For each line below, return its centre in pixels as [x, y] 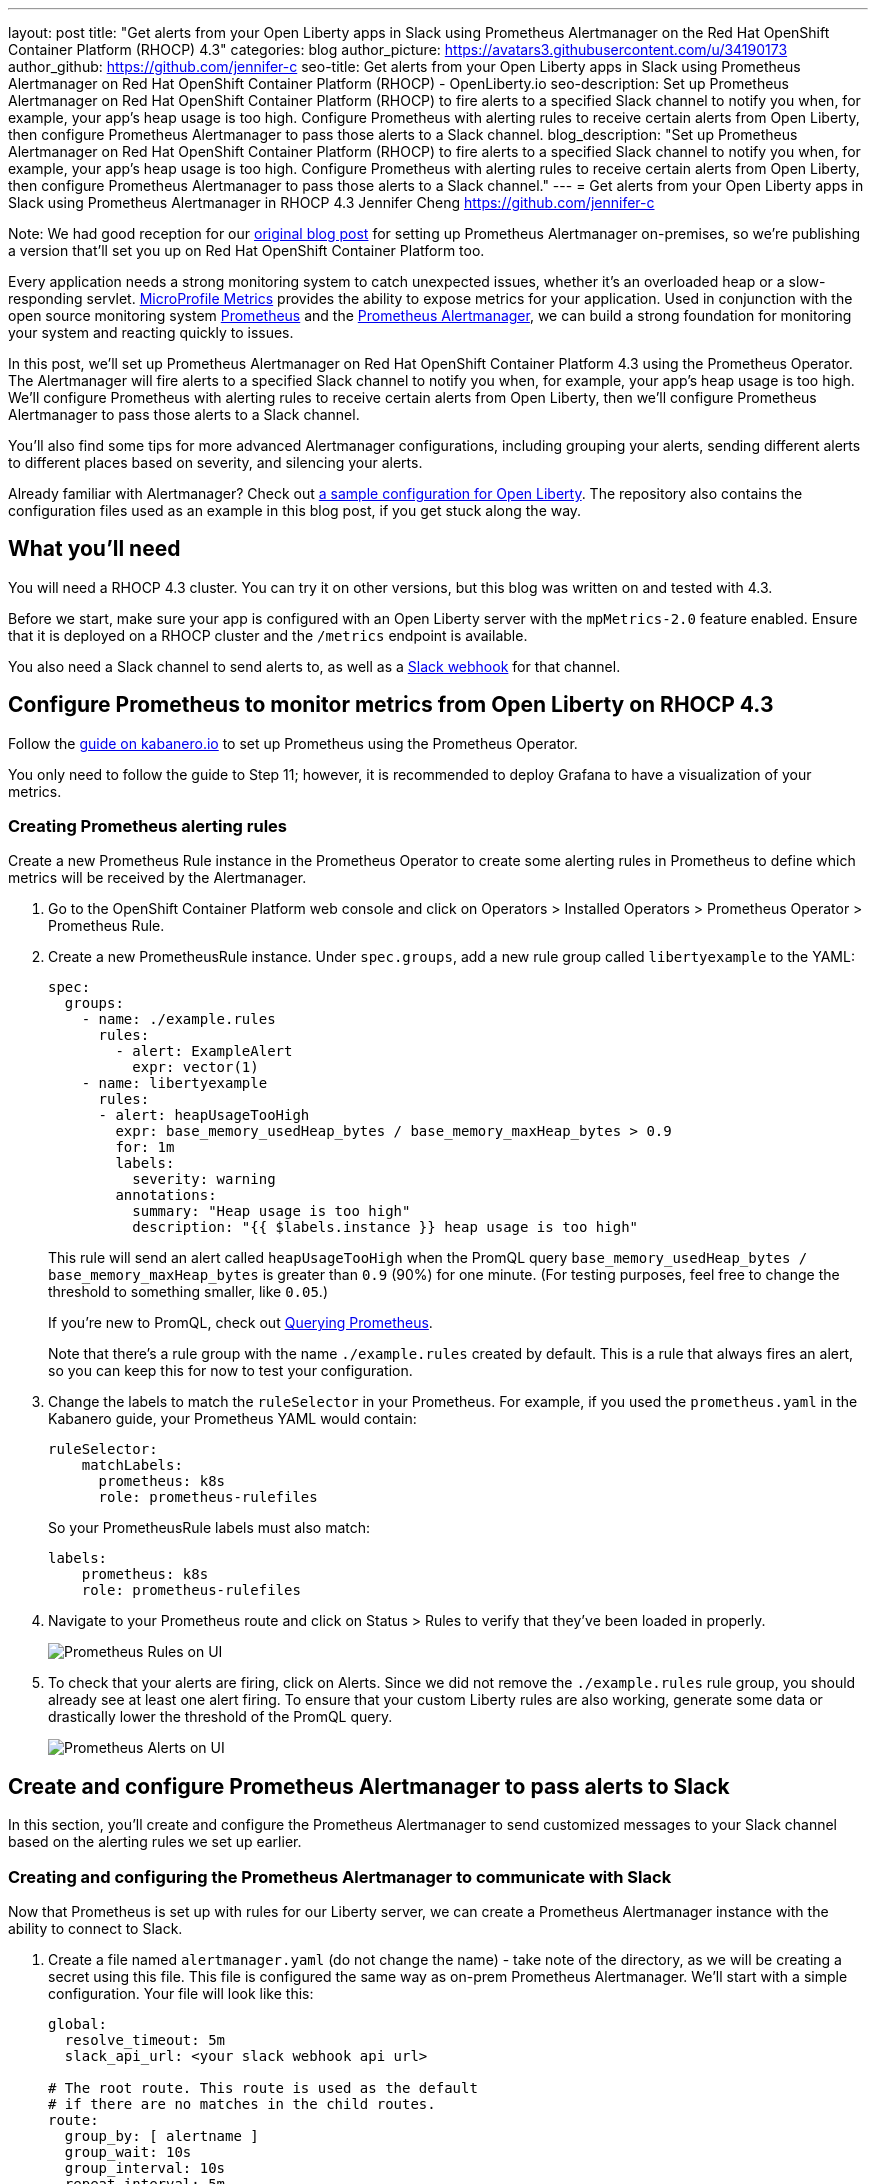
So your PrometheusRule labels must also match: [209, 1528]
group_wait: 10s [128, 2152]
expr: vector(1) [195, 1067]
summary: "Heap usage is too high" [271, 1211]
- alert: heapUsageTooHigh [204, 1115]
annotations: [166, 1195]
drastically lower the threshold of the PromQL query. [220, 1717]
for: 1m [145, 1147]
